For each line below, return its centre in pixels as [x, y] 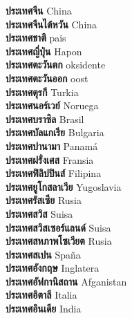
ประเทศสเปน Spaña [43, 254]
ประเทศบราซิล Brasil [45, 119]
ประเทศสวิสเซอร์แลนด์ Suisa [58, 227]
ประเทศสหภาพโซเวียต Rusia [59, 241]
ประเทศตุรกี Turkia [42, 92]
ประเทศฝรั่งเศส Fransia [50, 159]
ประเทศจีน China [39, 10]
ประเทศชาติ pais [36, 38]
